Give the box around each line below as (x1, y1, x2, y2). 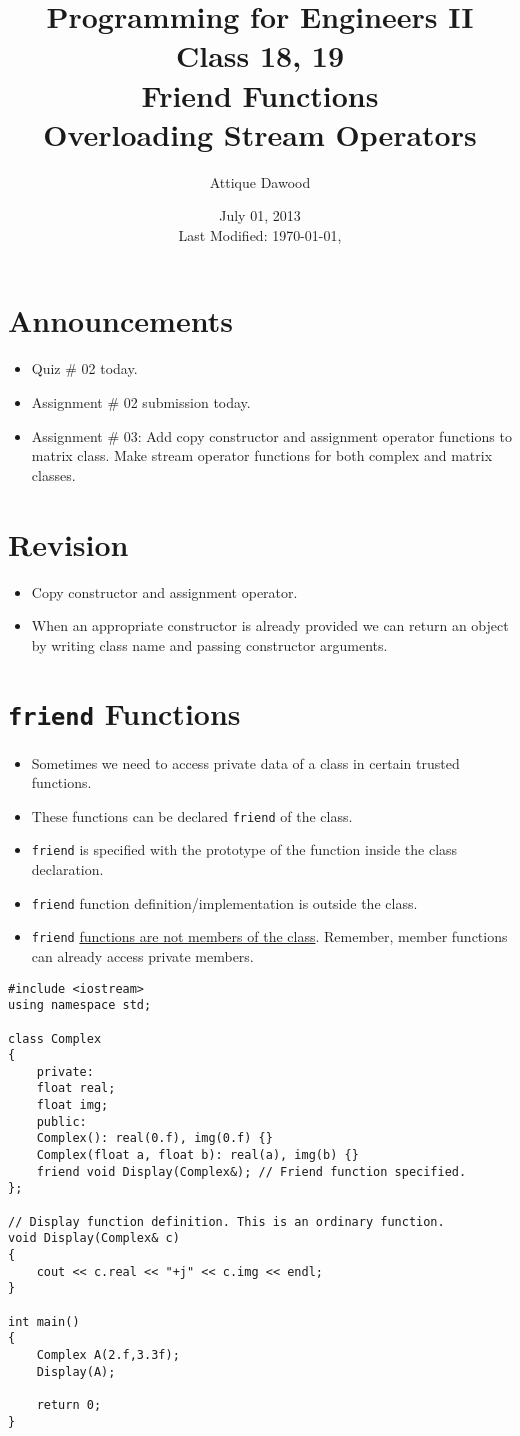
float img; (36, 1098, 109, 1113)
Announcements (8, 300, 233, 341)
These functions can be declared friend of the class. (31, 805, 353, 826)
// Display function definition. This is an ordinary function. (8, 1214, 445, 1229)
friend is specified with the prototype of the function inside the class (31, 839, 458, 860)
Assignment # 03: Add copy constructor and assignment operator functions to (31, 425, 512, 446)
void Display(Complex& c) (8, 1231, 180, 1246)
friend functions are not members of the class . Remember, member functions (31, 926, 508, 947)
